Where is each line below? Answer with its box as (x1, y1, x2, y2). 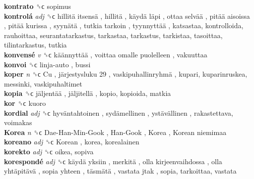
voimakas (4, 117, 32, 128)
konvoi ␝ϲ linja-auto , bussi (4, 59, 91, 69)
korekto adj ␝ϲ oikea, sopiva (4, 146, 94, 156)
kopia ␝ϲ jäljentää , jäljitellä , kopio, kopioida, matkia (4, 88, 171, 98)
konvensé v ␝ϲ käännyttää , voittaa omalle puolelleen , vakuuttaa (4, 49, 207, 59)
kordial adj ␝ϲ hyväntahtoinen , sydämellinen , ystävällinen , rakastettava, (4, 107, 233, 118)
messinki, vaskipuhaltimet (4, 78, 82, 89)
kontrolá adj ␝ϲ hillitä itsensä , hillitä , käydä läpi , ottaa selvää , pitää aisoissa (4, 10, 250, 21)
